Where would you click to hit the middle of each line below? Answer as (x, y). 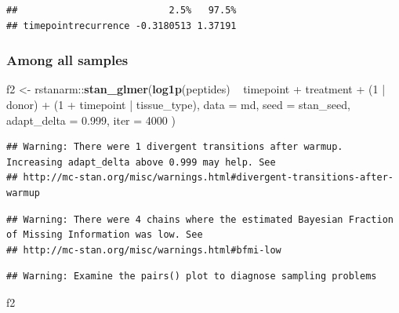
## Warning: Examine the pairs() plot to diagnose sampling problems (192, 277)
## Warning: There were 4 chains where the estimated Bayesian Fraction (200, 219)
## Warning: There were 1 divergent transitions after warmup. (175, 147)
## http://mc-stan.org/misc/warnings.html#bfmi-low (144, 250)
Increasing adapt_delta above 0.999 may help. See (141, 162)
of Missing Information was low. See (105, 235)
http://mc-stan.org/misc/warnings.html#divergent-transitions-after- (208, 178)
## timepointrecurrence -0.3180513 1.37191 (122, 25)
